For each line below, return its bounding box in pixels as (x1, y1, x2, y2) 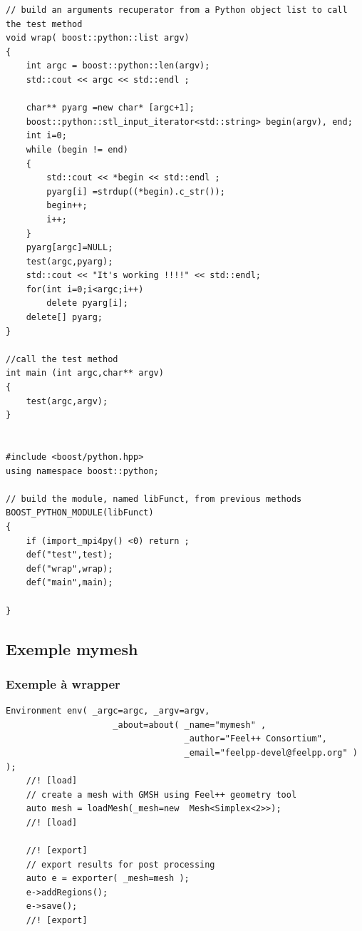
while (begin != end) (26, 144, 128, 155)
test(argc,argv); (26, 396, 108, 406)
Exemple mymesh (6, 637, 138, 659)
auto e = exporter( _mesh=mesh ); (26, 873, 190, 884)
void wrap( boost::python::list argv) (6, 33, 190, 43)
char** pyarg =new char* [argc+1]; (26, 103, 195, 113)
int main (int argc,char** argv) (6, 368, 164, 379)
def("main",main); (26, 577, 113, 588)
